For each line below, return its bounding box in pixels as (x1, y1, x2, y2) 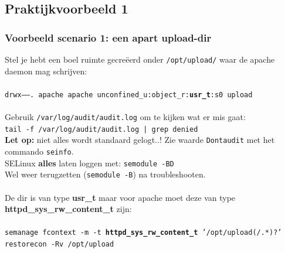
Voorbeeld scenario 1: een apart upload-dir (5, 30, 212, 45)
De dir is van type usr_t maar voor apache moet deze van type (5, 191, 236, 203)
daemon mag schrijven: (5, 64, 87, 77)
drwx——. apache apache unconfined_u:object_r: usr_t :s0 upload (5, 90, 253, 99)
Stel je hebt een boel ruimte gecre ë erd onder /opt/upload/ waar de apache (5, 53, 275, 65)
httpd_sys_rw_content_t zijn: (5, 203, 132, 215)
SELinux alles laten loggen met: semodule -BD (5, 156, 174, 169)
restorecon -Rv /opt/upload (5, 240, 114, 249)
